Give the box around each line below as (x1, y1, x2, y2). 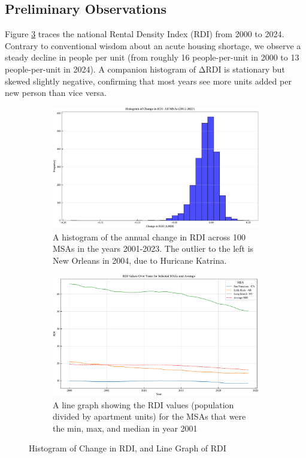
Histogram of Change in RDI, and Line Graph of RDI (29, 442, 226, 454)
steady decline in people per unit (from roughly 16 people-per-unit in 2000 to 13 (5, 51, 299, 64)
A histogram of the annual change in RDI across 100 (53, 230, 246, 243)
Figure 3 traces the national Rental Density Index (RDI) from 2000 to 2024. (5, 28, 284, 40)
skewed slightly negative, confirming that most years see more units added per (5, 74, 292, 87)
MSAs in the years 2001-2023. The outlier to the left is (53, 242, 254, 255)
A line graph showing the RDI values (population (53, 398, 234, 411)
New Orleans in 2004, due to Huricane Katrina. (53, 254, 227, 266)
